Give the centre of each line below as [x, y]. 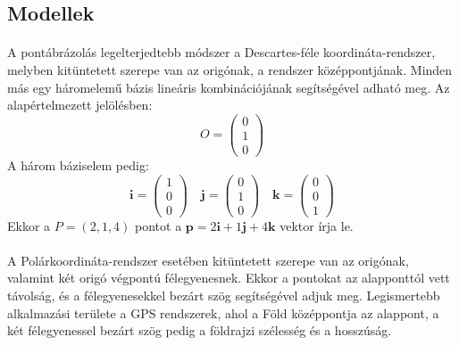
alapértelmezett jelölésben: [80, 105]
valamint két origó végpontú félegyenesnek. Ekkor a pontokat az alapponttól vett [229, 278]
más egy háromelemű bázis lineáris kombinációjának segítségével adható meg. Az [229, 87]
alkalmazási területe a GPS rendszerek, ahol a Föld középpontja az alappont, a [223, 312]
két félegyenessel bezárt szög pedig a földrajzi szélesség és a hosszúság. [200, 330]
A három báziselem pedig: [78, 164]
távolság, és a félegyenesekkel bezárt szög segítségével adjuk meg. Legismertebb [224, 296]
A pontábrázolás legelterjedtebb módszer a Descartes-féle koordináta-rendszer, [221, 52]
